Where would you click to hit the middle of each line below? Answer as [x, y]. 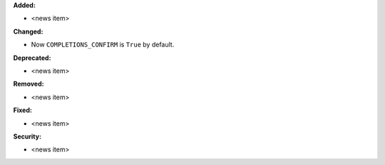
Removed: [29, 84]
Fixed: [22, 110]
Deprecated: [32, 58]
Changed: [28, 31]
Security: [27, 136]
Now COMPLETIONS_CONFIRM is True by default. [103, 45]
